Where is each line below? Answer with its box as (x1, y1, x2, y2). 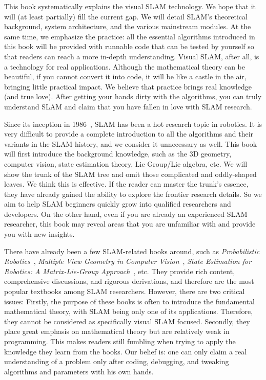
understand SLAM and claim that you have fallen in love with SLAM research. (4, 101, 252, 111)
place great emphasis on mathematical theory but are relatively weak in (4, 326, 230, 337)
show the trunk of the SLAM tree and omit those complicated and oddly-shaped (4, 168, 257, 179)
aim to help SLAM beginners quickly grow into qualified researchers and (4, 198, 231, 209)
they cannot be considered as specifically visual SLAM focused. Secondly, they (4, 316, 250, 326)
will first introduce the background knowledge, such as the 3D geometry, (4, 148, 232, 159)
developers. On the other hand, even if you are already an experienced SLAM (4, 208, 248, 219)
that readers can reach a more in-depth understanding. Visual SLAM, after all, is (4, 51, 259, 61)
